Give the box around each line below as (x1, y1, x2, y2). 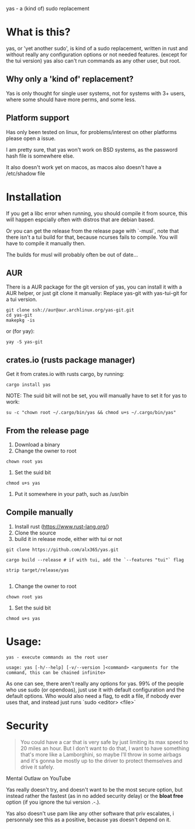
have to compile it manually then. (6, 239, 86, 246)
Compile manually (6, 508, 74, 518)
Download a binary (14, 441, 60, 448)
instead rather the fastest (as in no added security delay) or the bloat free (6, 792, 184, 799)
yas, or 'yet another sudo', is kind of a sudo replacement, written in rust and (6, 44, 188, 52)
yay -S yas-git (6, 339, 43, 345)
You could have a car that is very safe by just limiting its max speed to (20, 738, 189, 745)
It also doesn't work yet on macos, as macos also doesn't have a (6, 163, 162, 170)
